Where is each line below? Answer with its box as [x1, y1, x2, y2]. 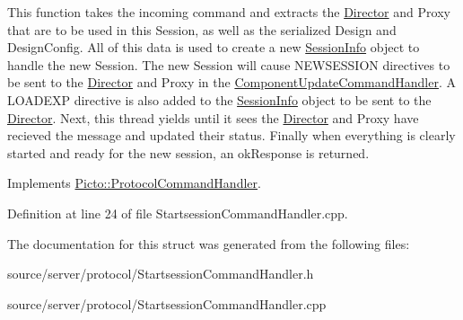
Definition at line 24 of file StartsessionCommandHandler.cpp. [7, 203, 348, 222]
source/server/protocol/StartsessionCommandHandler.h [7, 264, 314, 283]
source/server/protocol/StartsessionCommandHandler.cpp [7, 294, 327, 313]
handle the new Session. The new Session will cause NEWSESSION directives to [7, 55, 450, 74]
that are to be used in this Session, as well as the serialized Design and [7, 20, 397, 39]
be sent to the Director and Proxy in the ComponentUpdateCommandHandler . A [7, 73, 457, 92]
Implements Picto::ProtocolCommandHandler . [7, 173, 261, 192]
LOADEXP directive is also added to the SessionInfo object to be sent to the [7, 90, 432, 109]
